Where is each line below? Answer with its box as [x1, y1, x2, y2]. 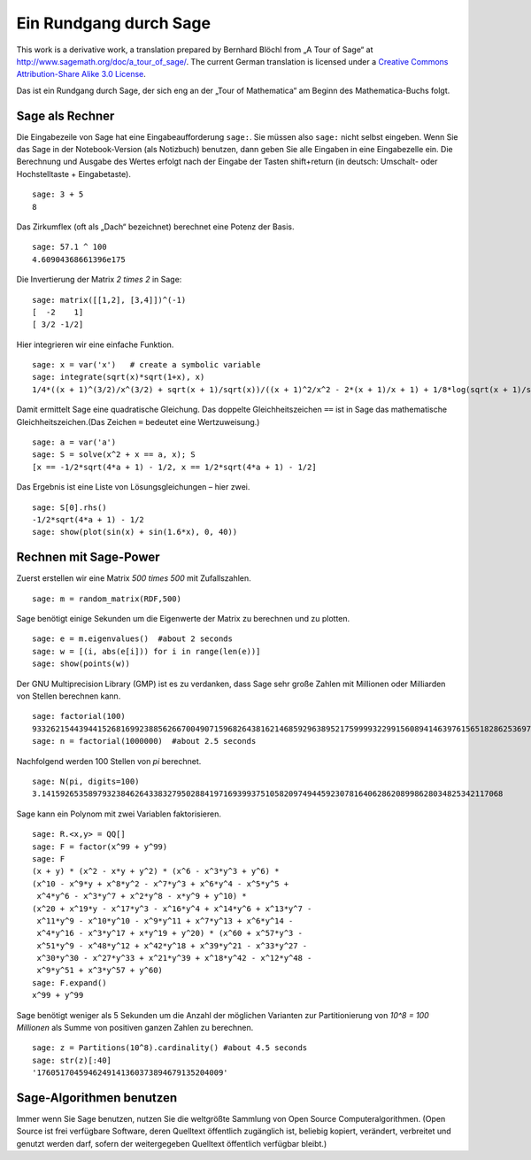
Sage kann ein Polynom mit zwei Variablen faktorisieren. [16, 808, 221, 819]
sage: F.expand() [32, 978, 107, 987]
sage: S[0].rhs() [32, 502, 107, 513]
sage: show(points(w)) [32, 659, 131, 669]
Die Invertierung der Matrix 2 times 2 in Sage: [16, 275, 182, 285]
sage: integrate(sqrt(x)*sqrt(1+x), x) [32, 372, 205, 383]
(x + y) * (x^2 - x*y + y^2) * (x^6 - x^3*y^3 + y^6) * [32, 866, 280, 877]
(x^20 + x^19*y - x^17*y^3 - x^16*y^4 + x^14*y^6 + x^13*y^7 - [32, 903, 312, 914]
